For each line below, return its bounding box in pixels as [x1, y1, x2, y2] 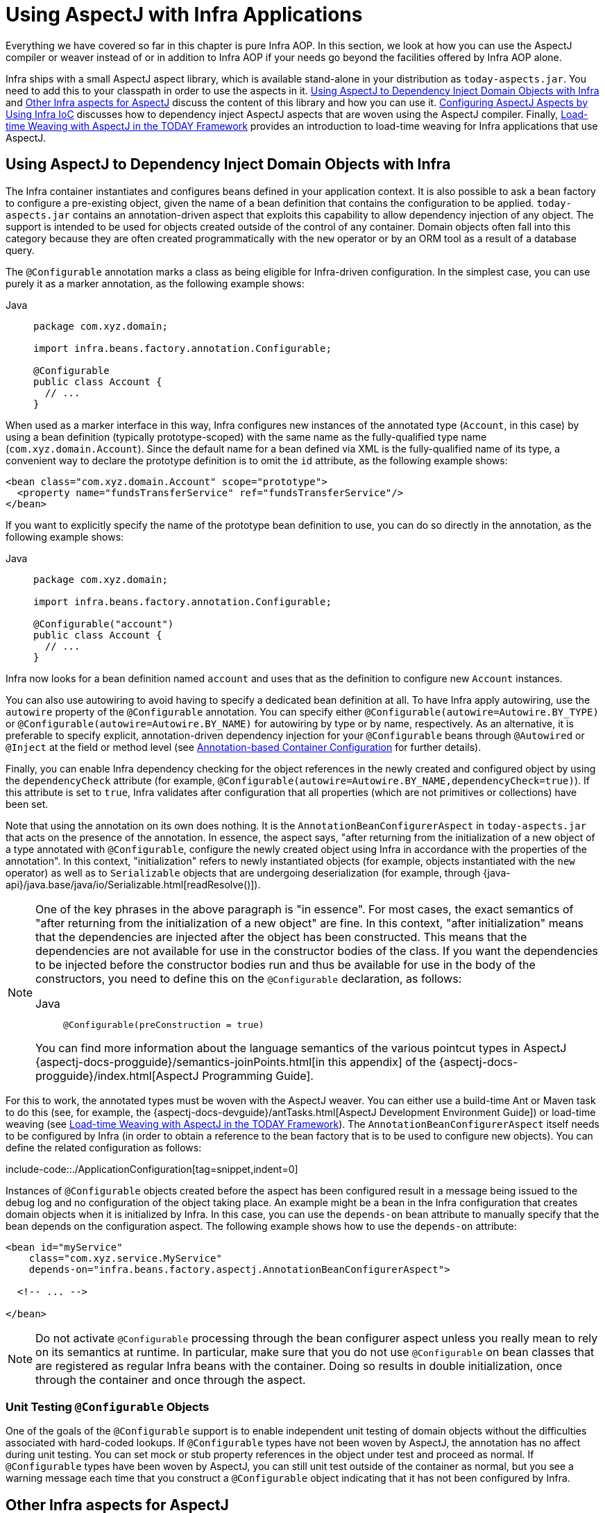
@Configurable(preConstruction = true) [63, 1019, 264, 1030]
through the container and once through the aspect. [35, 1372, 306, 1387]
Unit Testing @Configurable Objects [6, 1399, 210, 1414]
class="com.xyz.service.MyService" [28, 1252, 222, 1264]
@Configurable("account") [33, 618, 174, 629]
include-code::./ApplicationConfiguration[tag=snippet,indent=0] [6, 1163, 298, 1175]
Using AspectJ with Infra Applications [6, 3, 363, 26]
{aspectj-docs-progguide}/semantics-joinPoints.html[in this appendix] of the [35, 1054, 436, 1069]
